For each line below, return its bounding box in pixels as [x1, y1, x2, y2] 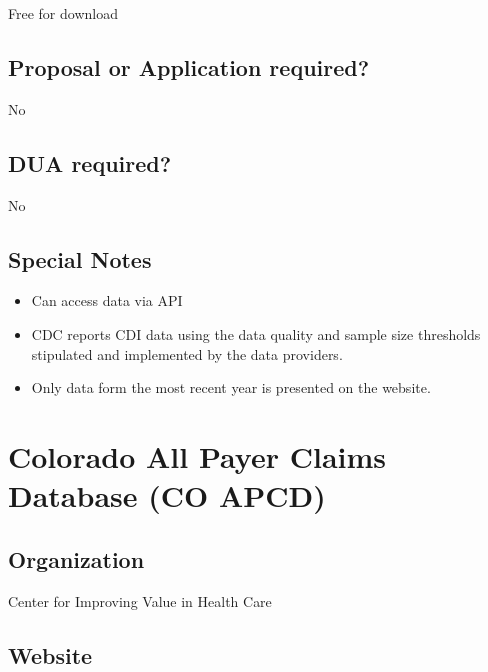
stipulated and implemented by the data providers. [31, 343, 343, 364]
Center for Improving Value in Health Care [8, 590, 272, 611]
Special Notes [8, 243, 152, 274]
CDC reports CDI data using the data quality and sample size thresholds [31, 323, 481, 344]
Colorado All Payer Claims [8, 435, 387, 476]
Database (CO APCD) [8, 475, 326, 516]
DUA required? [8, 147, 172, 178]
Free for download [8, 3, 118, 23]
